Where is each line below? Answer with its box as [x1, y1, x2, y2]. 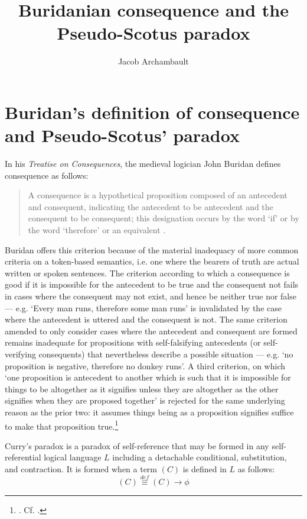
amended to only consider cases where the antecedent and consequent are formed [5, 324, 298, 337]
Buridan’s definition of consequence [5, 99, 300, 124]
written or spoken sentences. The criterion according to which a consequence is [5, 266, 290, 279]
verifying [5, 347, 36, 360]
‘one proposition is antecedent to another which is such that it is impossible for [5, 371, 291, 383]
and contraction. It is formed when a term [5, 462, 158, 475]
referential [5, 451, 41, 463]
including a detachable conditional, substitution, [112, 451, 287, 463]
